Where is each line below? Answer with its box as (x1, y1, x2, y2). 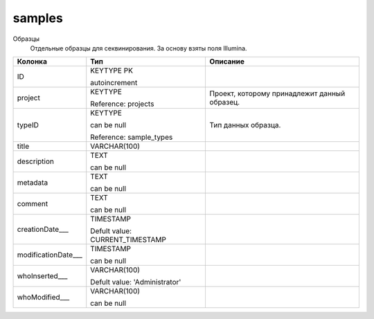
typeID (17, 120, 39, 130)
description (17, 156, 55, 166)
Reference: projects (90, 99, 154, 109)
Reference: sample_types (90, 132, 173, 142)
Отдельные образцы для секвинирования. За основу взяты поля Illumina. (30, 44, 247, 52)
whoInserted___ (17, 271, 68, 281)
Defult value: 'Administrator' (90, 277, 181, 287)
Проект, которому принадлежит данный (209, 89, 346, 98)
